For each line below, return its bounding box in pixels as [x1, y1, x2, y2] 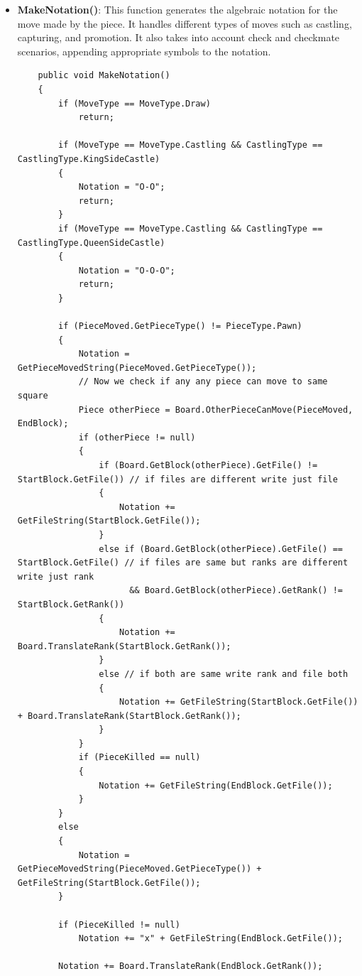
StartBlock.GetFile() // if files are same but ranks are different [17, 558, 349, 568]
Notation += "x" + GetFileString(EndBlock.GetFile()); [78, 933, 343, 944]
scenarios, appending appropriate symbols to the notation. [17, 43, 271, 58]
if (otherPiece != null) [78, 432, 196, 443]
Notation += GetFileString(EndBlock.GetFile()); [99, 780, 333, 791]
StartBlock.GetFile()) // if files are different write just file [17, 474, 338, 484]
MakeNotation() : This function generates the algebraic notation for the [17, 2, 338, 16]
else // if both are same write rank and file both [99, 668, 349, 679]
